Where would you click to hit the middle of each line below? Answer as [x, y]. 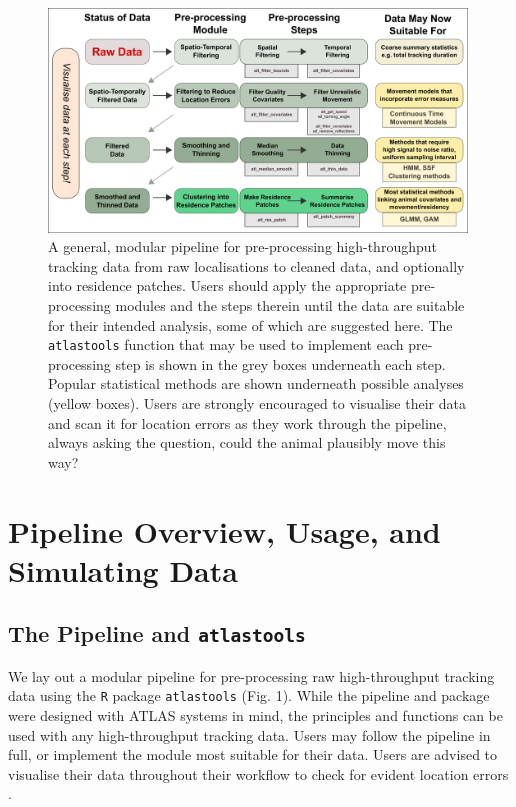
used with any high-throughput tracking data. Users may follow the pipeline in [249, 734]
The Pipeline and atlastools [157, 633]
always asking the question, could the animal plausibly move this [247, 442]
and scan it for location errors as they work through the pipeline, [247, 422]
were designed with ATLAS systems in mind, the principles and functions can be [256, 715]
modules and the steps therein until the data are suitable [290, 305]
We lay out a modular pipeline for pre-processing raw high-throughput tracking [251, 675]
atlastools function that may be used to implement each [226, 344]
